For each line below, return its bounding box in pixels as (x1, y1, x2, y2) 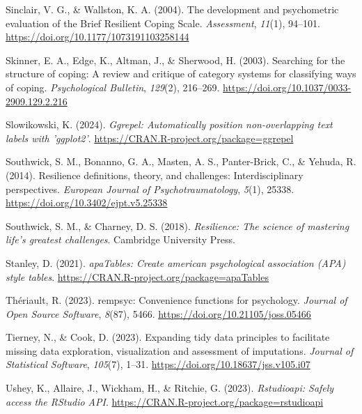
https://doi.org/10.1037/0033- (223, 79, 352, 94)
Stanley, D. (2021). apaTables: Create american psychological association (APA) (6, 255, 346, 270)
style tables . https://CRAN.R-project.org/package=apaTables (6, 269, 269, 284)
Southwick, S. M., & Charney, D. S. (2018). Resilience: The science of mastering (6, 218, 349, 233)
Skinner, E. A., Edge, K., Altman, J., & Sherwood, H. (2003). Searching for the (6, 52, 345, 67)
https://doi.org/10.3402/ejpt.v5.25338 (6, 195, 168, 210)
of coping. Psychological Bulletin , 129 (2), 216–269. (6, 79, 220, 94)
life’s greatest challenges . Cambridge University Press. (6, 232, 235, 247)
